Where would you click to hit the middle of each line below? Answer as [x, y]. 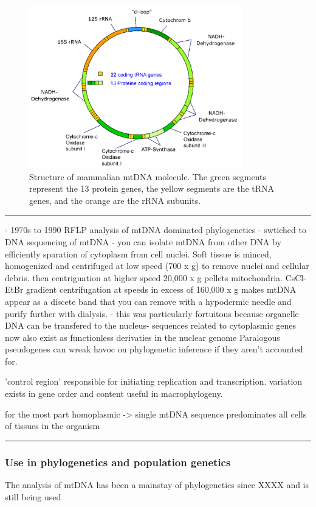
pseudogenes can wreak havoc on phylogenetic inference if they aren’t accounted [154, 349]
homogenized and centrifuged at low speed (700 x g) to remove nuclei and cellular [157, 266]
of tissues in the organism [53, 426]
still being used [33, 496]
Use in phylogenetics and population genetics [118, 462]
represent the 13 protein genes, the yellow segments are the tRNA [152, 188]
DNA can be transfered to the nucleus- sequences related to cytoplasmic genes [151, 325]
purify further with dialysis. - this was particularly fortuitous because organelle [152, 313]
